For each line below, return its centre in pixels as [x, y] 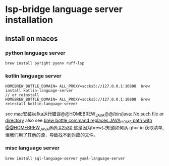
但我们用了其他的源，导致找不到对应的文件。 [52, 135]
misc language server [32, 148]
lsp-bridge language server [64, 9]
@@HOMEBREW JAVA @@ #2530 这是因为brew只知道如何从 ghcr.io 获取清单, [84, 128]
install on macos [32, 38]
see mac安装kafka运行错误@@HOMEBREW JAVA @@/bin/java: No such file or [84, 114]
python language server [35, 53]
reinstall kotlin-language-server [42, 104]
